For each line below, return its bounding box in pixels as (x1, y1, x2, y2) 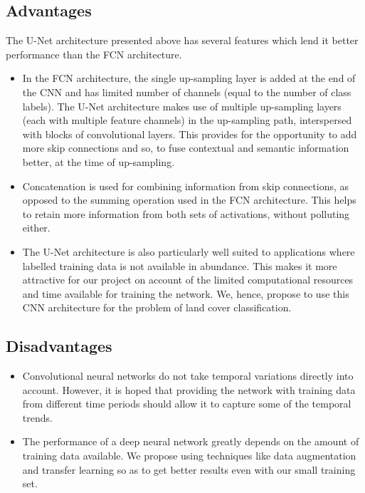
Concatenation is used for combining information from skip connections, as (22, 178, 349, 193)
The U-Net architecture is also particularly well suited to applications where (22, 244, 355, 259)
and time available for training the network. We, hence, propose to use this (22, 286, 349, 301)
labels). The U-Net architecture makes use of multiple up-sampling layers (22, 98, 342, 113)
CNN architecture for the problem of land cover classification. (22, 300, 292, 315)
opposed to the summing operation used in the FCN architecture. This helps (22, 192, 356, 207)
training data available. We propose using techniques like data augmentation (22, 448, 356, 463)
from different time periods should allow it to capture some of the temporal (22, 396, 351, 411)
